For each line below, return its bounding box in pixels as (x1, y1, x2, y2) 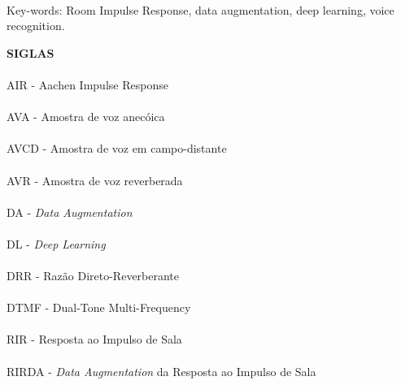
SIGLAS (7, 44, 54, 61)
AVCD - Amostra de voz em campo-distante (7, 140, 227, 157)
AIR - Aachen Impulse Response (7, 76, 168, 93)
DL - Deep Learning (7, 235, 106, 252)
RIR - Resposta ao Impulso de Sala (7, 331, 182, 348)
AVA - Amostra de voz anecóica (7, 108, 165, 125)
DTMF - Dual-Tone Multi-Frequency (7, 299, 191, 316)
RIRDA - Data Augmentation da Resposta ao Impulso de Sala (7, 362, 316, 379)
